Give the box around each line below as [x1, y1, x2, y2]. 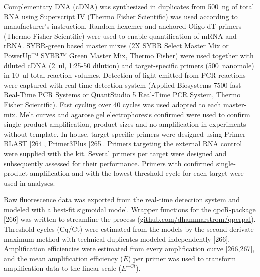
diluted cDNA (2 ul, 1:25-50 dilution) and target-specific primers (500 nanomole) [4, 60, 254, 70]
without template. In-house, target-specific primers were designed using [4, 128, 222, 139]
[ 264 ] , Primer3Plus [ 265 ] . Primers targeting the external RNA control [29, 138, 242, 149]
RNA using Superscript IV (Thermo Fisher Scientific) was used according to [4, 11, 238, 21]
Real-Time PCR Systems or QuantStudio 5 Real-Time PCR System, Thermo [4, 89, 241, 100]
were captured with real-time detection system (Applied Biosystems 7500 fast [4, 79, 241, 90]
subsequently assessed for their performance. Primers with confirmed [4, 158, 214, 168]
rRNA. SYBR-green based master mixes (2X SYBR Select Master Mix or [4, 40, 229, 51]
